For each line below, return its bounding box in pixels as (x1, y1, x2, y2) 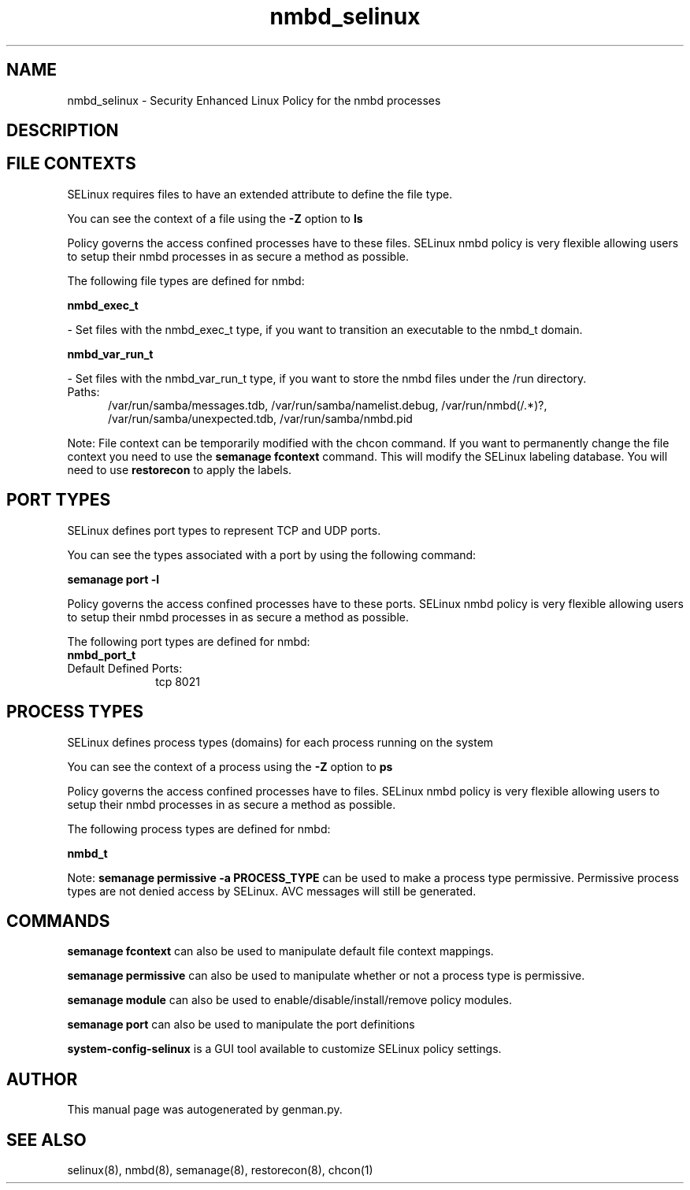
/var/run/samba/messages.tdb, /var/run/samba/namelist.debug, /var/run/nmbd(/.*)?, (108, 398, 547, 412)
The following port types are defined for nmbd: (67, 634, 310, 648)
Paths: (67, 384, 100, 399)
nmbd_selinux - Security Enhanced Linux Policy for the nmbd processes (67, 93, 441, 107)
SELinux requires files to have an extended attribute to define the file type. (67, 187, 453, 201)
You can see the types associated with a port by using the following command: (67, 547, 477, 562)
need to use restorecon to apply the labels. (67, 462, 292, 476)
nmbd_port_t (67, 647, 136, 662)
